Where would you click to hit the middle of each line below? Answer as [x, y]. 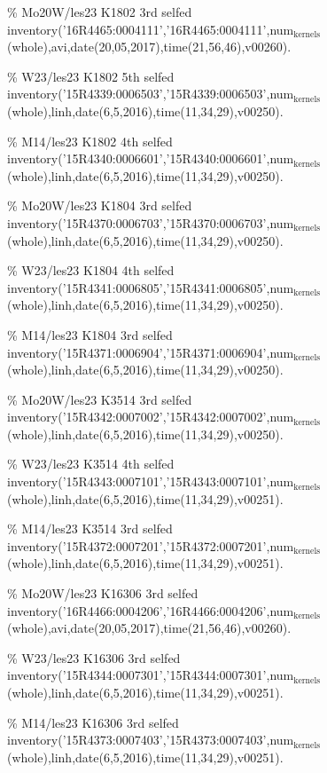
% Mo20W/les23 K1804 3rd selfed [100, 205]
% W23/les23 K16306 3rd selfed [94, 657]
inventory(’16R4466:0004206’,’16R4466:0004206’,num [151, 610]
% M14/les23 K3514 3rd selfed [90, 528]
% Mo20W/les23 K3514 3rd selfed [100, 399]
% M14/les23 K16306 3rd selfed [93, 722]
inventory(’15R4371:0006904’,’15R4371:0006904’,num [151, 352]
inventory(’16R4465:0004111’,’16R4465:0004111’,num [151, 29]
